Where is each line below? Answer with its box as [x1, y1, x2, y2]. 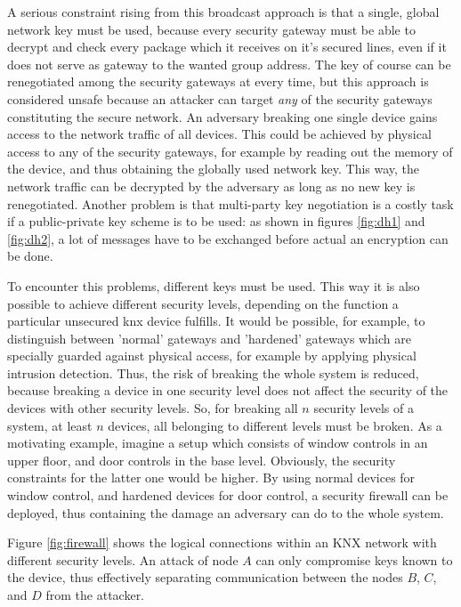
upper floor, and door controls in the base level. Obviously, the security [7, 450, 396, 469]
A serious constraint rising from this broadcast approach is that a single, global [7, 3, 440, 20]
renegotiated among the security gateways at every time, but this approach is [7, 72, 429, 91]
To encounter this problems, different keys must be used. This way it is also [7, 276, 420, 295]
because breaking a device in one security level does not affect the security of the [7, 381, 449, 400]
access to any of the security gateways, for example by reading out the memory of [7, 142, 453, 160]
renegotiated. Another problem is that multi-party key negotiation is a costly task [7, 194, 454, 213]
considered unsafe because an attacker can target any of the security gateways [7, 89, 433, 108]
